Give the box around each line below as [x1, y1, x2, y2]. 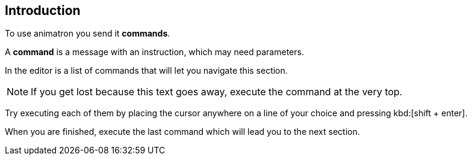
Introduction [5, 3, 81, 18]
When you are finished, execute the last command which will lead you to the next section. [5, 126, 360, 137]
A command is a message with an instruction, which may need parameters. [5, 47, 304, 58]
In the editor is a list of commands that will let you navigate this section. [5, 65, 288, 76]
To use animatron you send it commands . [5, 28, 170, 39]
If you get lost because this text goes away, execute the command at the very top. [31, 86, 403, 98]
